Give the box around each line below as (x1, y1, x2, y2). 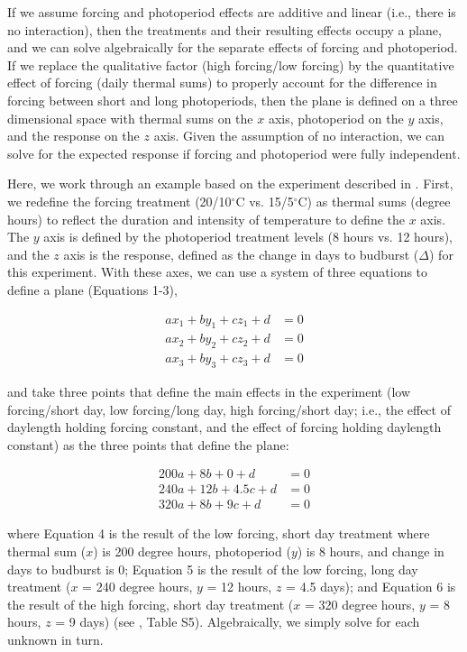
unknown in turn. (7, 630, 104, 649)
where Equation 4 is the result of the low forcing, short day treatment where (7, 524, 430, 543)
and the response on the (7, 126, 140, 145)
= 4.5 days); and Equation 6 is (286, 577, 456, 596)
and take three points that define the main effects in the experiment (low (7, 381, 411, 400)
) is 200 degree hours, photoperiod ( (93, 542, 291, 561)
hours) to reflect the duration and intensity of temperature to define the (7, 209, 405, 228)
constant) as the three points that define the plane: (7, 435, 289, 454)
